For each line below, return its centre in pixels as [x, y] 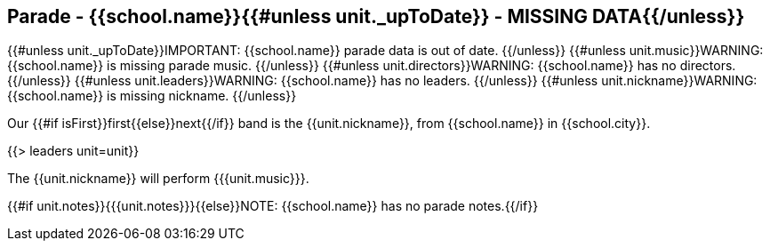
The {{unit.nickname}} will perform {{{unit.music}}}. [158, 179]
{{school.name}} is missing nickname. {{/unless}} [152, 96]
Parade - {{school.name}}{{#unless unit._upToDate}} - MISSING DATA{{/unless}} [376, 16]
